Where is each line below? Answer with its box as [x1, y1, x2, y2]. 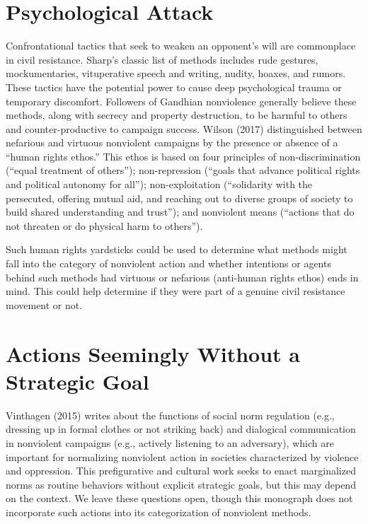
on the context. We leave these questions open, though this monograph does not [6, 491, 353, 506]
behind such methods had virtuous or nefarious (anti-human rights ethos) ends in [6, 269, 359, 284]
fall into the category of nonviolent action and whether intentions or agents [6, 256, 331, 271]
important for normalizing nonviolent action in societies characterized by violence [6, 449, 359, 464]
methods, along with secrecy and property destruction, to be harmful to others [6, 107, 347, 122]
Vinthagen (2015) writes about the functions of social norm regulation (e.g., [6, 407, 335, 422]
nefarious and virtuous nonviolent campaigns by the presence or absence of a [6, 135, 338, 150]
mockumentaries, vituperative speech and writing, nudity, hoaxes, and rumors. [6, 66, 346, 81]
